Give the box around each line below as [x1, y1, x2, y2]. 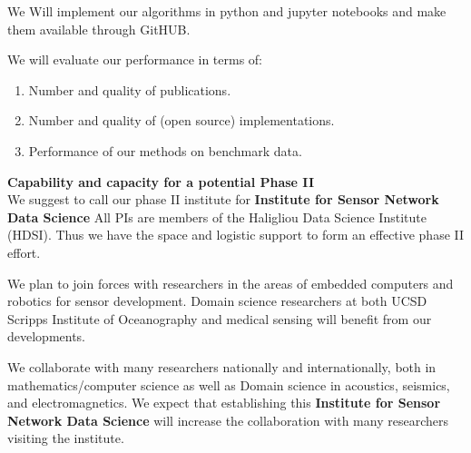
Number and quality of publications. [28, 80, 231, 99]
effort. [7, 242, 41, 261]
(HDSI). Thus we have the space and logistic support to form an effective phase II [7, 225, 465, 244]
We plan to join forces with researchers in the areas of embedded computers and [7, 273, 454, 292]
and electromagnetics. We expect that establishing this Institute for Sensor [7, 393, 441, 412]
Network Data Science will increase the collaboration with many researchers [7, 410, 448, 429]
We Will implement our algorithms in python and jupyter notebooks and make [7, 2, 446, 20]
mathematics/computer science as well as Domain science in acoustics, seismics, [7, 375, 450, 394]
